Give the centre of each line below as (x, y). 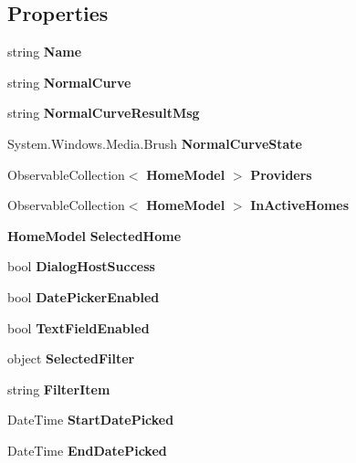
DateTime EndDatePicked (87, 450)
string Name (45, 52)
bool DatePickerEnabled (84, 296)
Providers (281, 174)
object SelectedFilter (71, 358)
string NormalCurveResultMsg (104, 113)
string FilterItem (59, 389)
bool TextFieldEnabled (79, 327)
